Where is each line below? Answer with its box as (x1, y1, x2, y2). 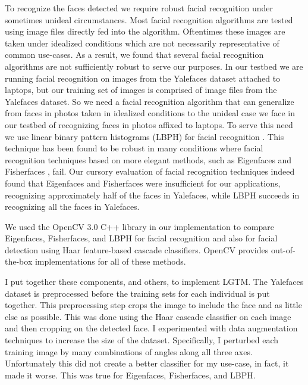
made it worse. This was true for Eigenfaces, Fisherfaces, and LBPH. (5, 368, 256, 381)
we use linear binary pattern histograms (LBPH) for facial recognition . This (5, 130, 284, 142)
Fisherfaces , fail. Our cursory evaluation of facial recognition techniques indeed (5, 165, 295, 178)
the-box (5, 255, 33, 268)
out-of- (271, 243, 296, 256)
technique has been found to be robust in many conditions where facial (5, 142, 263, 154)
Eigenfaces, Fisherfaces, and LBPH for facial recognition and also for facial (5, 232, 278, 244)
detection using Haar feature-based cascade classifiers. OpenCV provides (5, 243, 269, 256)
